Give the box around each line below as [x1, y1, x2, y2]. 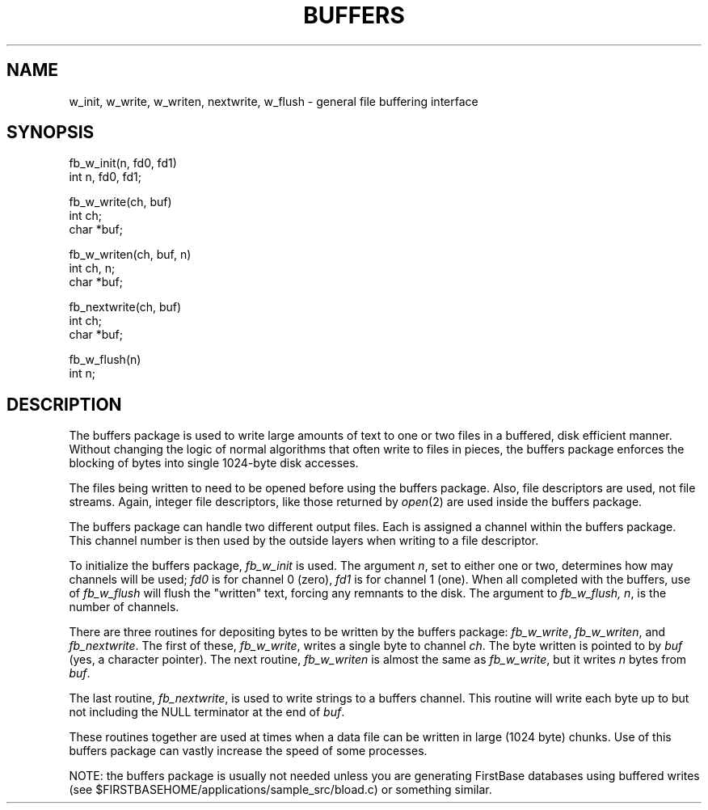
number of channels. [69, 600, 179, 614]
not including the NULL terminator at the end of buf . [69, 705, 345, 719]
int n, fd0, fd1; [69, 170, 141, 184]
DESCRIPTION [6, 394, 122, 415]
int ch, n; [69, 261, 116, 276]
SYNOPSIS [6, 122, 95, 143]
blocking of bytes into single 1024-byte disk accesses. [69, 456, 359, 470]
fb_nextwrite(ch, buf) [69, 300, 182, 314]
